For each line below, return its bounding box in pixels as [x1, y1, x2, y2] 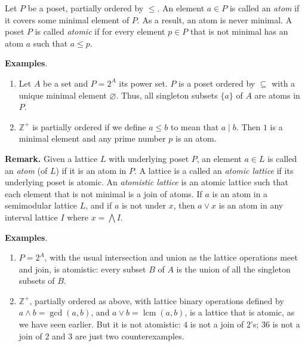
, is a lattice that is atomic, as [184, 306, 295, 319]
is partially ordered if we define [32, 120, 146, 133]
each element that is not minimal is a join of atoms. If [5, 187, 202, 200]
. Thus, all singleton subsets [116, 88, 218, 101]
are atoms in [254, 88, 300, 101]
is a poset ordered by [178, 76, 255, 89]
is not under [121, 199, 166, 212]
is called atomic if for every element [35, 25, 165, 38]
